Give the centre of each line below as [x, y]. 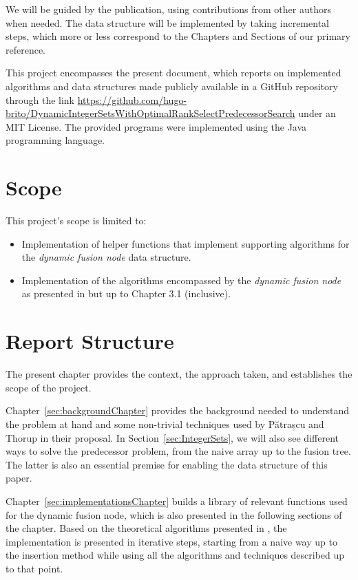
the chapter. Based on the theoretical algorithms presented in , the [146, 528]
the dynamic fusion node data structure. [106, 257]
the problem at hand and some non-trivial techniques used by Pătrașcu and [165, 423]
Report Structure [90, 341]
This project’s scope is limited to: [76, 221]
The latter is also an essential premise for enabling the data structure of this [167, 464]
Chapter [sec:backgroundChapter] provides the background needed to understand [178, 410]
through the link [40, 99]
